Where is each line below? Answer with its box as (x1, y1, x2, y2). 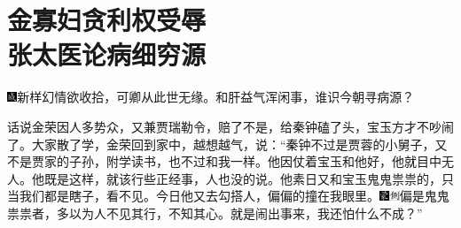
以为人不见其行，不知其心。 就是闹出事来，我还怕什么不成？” (68, 203, 423, 222)
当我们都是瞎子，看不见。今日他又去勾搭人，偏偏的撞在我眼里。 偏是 (7, 186, 425, 205)
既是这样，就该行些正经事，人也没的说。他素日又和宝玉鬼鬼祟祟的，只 (43, 169, 454, 187)
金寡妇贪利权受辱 (7, 2, 207, 38)
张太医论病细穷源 (7, 36, 207, 72)
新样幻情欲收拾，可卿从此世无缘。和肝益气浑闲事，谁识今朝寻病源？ (17, 87, 415, 106)
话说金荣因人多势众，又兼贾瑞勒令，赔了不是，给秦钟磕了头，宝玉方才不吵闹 (7, 117, 454, 135)
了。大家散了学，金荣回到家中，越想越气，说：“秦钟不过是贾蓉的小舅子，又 (7, 134, 448, 153)
